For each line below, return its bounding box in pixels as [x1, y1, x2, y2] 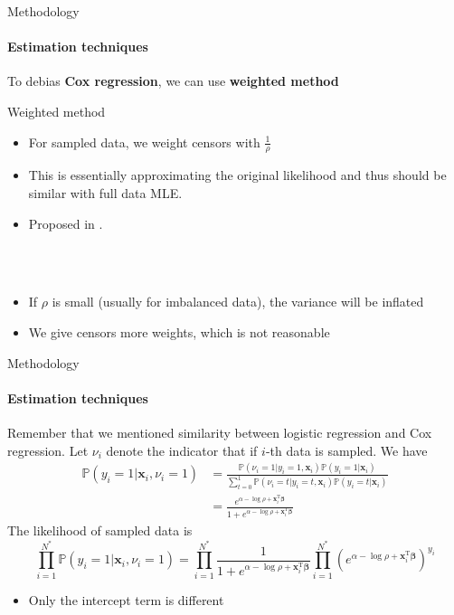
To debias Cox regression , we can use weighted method [7, 71, 339, 90]
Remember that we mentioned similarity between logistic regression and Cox [7, 422, 432, 441]
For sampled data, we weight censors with [28, 132, 260, 151]
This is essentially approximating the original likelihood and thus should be [28, 166, 447, 184]
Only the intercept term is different [28, 590, 224, 609]
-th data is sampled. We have [265, 440, 428, 459]
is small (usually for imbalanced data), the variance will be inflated [52, 292, 424, 311]
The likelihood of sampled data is [7, 521, 193, 540]
